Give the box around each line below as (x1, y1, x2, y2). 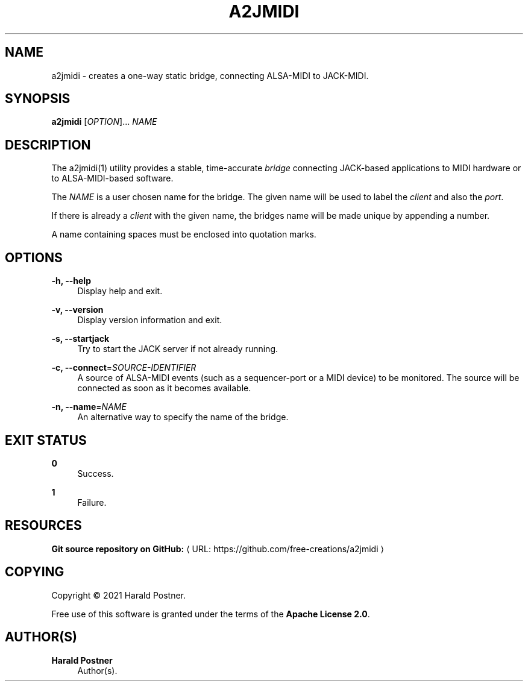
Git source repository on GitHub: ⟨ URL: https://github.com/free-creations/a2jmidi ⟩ (51, 543, 384, 554)
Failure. (77, 497, 107, 508)
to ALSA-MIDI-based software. (51, 173, 174, 184)
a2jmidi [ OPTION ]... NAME (51, 116, 157, 127)
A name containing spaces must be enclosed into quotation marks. (51, 229, 316, 240)
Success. (77, 468, 114, 479)
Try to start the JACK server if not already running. (77, 344, 278, 354)
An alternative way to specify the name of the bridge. (77, 412, 289, 423)
